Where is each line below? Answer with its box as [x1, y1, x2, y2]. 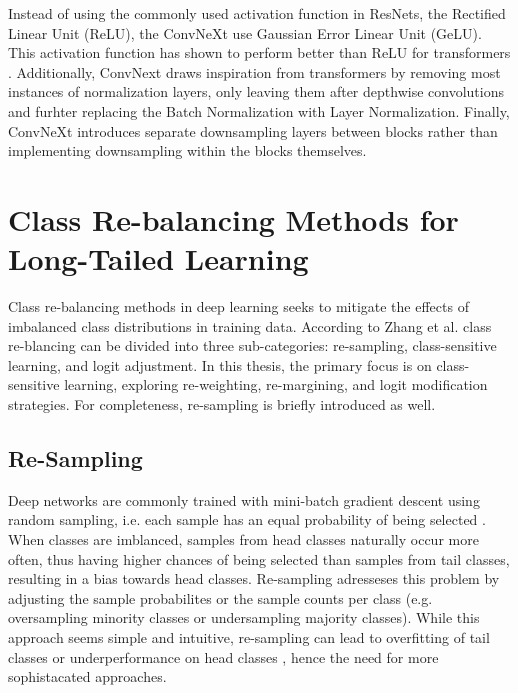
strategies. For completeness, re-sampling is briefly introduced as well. [8, 394, 436, 415]
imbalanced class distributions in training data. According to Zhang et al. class [8, 315, 492, 336]
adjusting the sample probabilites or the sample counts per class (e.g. [8, 587, 433, 608]
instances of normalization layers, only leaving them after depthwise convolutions [8, 81, 504, 102]
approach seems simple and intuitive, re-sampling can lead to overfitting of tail [8, 626, 490, 647]
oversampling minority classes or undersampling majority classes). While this [8, 607, 480, 628]
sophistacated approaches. [8, 666, 167, 687]
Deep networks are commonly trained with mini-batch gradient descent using [8, 489, 480, 510]
